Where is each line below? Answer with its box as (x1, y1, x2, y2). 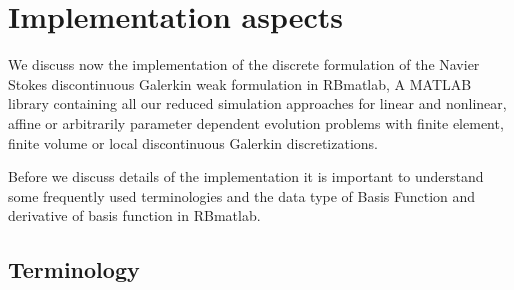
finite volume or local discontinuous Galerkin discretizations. (8, 132, 378, 153)
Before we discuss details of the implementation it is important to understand (8, 166, 484, 187)
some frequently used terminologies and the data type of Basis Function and (8, 185, 476, 206)
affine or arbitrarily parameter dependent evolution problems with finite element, (8, 112, 504, 133)
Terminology (8, 254, 140, 285)
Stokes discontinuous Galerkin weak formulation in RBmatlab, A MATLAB (8, 73, 472, 94)
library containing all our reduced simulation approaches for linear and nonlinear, (8, 93, 507, 114)
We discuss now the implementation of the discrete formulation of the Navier (8, 54, 480, 75)
